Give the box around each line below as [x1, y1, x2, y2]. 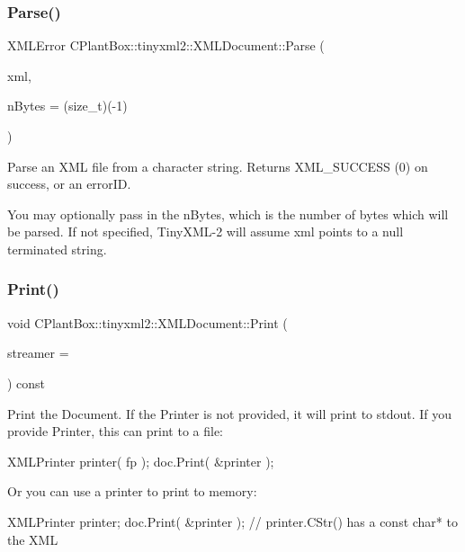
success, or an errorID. [7, 174, 131, 193]
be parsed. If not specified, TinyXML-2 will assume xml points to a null [7, 222, 404, 241]
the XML [7, 530, 58, 548]
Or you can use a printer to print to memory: [7, 482, 257, 501]
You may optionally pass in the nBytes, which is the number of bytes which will [7, 204, 449, 223]
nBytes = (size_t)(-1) [7, 96, 128, 115]
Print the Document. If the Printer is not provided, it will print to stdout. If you [7, 404, 452, 423]
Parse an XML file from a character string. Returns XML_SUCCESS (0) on [7, 156, 428, 175]
